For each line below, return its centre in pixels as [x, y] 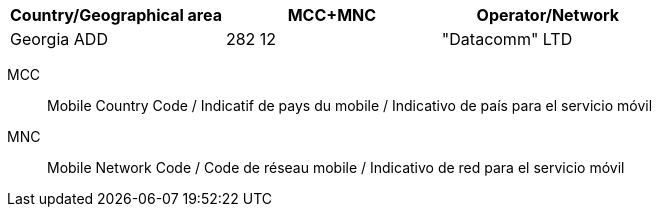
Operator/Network [548, 15]
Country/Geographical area [116, 15]
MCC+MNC [332, 15]
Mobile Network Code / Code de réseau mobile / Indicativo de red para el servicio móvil [336, 167]
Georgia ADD [59, 39]
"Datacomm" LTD [507, 39]
